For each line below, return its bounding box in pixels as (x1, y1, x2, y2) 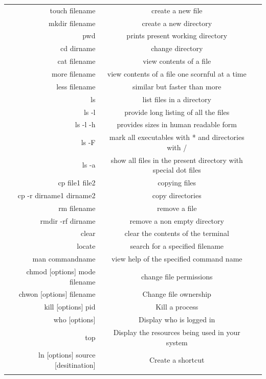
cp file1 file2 (58, 177, 96, 188)
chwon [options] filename (18, 289, 96, 299)
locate (77, 241, 96, 251)
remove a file (157, 202, 197, 213)
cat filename (57, 56, 96, 66)
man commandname (32, 253, 96, 264)
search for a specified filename (130, 241, 224, 251)
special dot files (152, 164, 201, 175)
